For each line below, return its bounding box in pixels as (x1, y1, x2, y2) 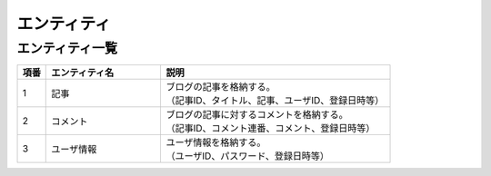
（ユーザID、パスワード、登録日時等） (165, 150, 330, 162)
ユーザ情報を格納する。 (165, 136, 266, 149)
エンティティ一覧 (16, 40, 118, 56)
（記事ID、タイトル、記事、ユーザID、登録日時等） (165, 94, 385, 107)
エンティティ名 (51, 66, 115, 79)
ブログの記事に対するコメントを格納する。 (165, 109, 349, 122)
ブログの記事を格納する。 (165, 81, 276, 93)
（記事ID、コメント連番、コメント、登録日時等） (165, 122, 376, 135)
